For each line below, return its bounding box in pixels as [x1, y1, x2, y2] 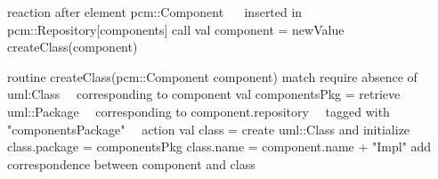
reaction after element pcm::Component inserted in [7, 3, 303, 20]
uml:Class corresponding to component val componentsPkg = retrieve [7, 85, 401, 103]
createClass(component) [7, 37, 138, 56]
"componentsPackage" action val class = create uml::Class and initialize [7, 119, 410, 138]
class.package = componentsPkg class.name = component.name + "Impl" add [7, 137, 432, 156]
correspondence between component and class [7, 154, 255, 173]
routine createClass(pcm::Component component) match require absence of [7, 67, 418, 85]
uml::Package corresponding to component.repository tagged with [7, 102, 390, 120]
